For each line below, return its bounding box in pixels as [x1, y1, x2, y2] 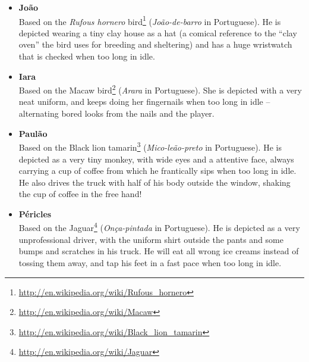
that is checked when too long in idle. [18, 50, 155, 63]
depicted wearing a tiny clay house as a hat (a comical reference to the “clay [18, 26, 297, 39]
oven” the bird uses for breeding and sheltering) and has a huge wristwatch [18, 38, 292, 51]
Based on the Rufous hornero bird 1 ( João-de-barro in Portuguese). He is [18, 13, 281, 27]
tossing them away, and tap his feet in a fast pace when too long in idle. [18, 256, 282, 269]
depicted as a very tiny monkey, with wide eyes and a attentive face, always [18, 152, 294, 165]
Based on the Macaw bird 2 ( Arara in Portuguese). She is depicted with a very [18, 82, 302, 96]
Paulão [18, 127, 48, 139]
